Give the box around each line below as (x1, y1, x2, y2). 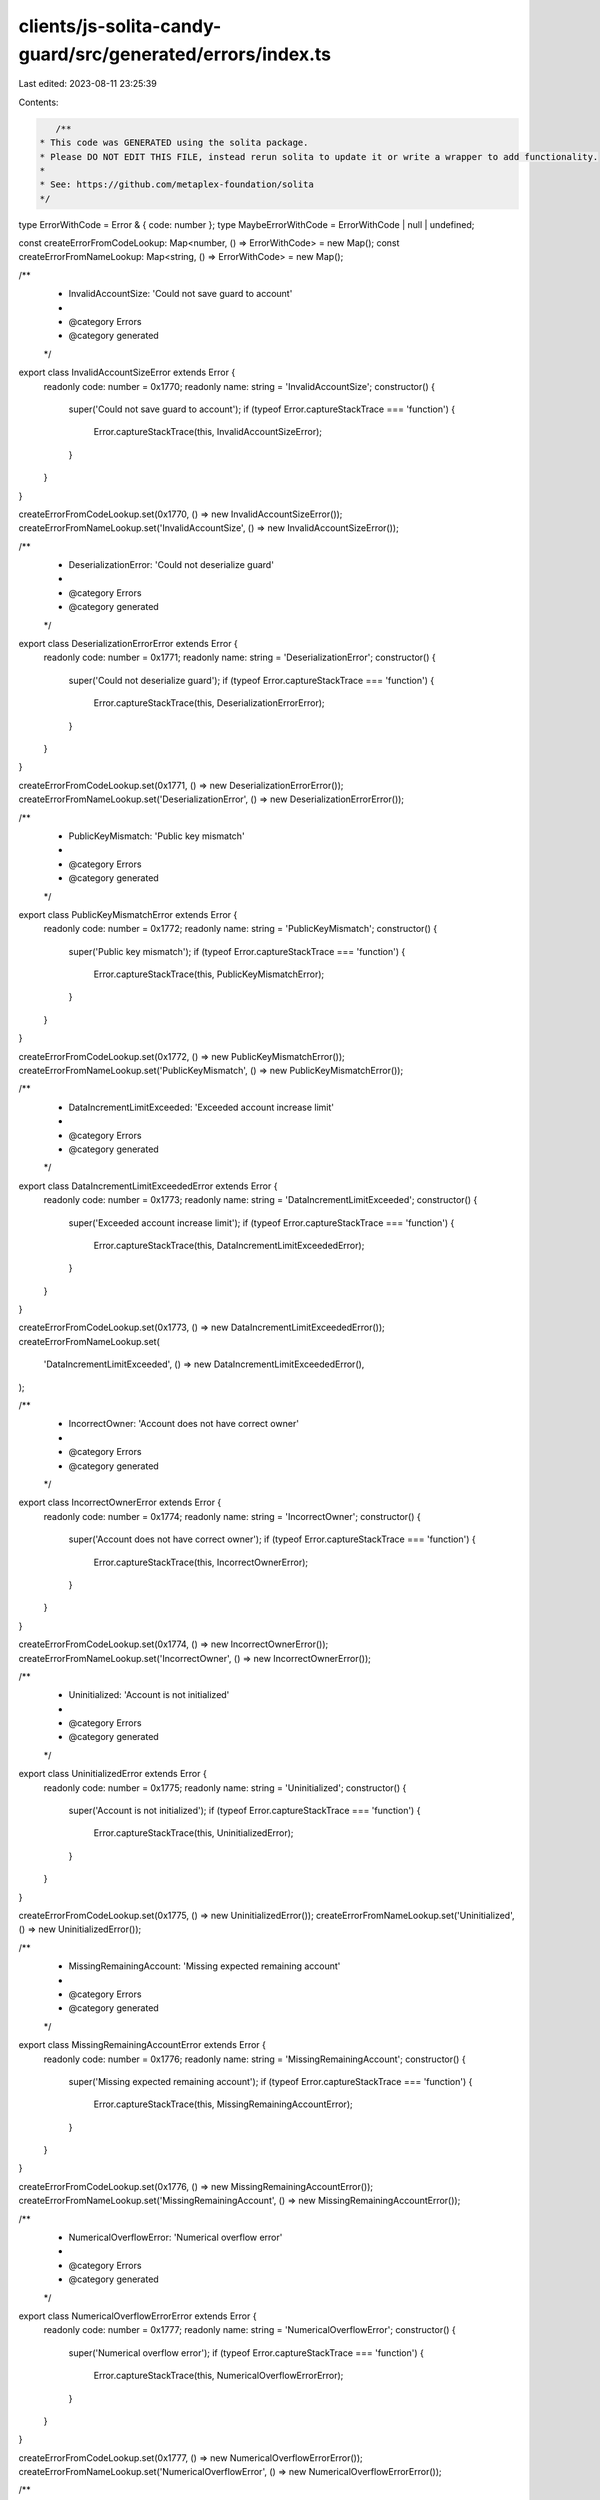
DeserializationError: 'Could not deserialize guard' (68, 559, 275, 571)
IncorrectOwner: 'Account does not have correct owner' (68, 1418, 300, 1430)
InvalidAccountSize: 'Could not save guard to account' (68, 288, 293, 300)
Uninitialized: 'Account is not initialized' (68, 1689, 230, 1701)
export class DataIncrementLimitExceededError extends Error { (18, 1180, 278, 1192)
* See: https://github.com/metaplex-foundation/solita (39, 179, 314, 190)
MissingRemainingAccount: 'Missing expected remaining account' (68, 1960, 341, 1972)
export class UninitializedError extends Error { (18, 1768, 207, 1780)
